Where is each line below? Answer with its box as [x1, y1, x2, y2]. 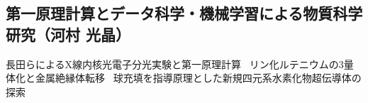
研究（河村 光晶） [6, 23, 131, 45]
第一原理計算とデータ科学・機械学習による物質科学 [6, 2, 363, 24]
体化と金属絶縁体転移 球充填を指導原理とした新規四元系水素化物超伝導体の [6, 70, 362, 85]
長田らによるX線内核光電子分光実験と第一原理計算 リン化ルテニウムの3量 [6, 56, 354, 71]
